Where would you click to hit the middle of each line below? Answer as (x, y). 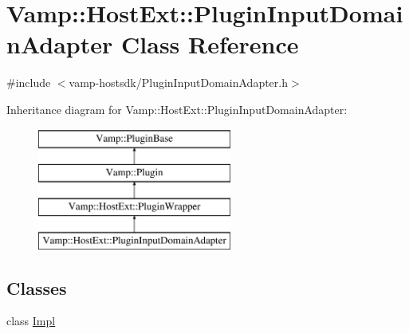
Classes (37, 287)
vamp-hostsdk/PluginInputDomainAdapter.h (178, 83)
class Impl (31, 321)
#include (29, 83)
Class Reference (210, 44)
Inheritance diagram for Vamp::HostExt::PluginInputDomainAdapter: (177, 109)
